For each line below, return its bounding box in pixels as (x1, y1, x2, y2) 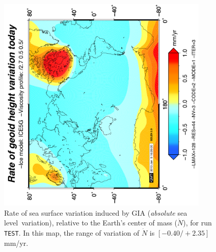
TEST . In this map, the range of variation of (4, 227, 140, 238)
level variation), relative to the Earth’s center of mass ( (4, 217, 178, 228)
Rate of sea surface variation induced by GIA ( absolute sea (4, 207, 187, 218)
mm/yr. (4, 237, 29, 248)
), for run (183, 217, 212, 228)
